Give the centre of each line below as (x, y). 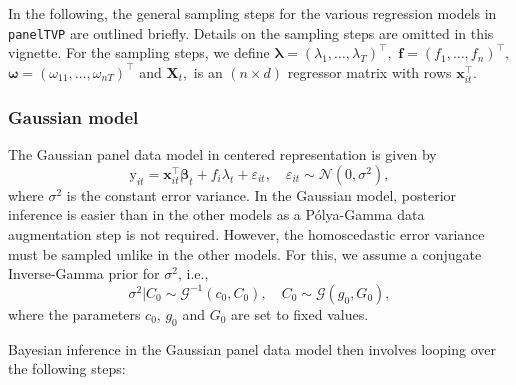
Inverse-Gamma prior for (84, 273)
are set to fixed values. (300, 313)
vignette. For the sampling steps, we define (139, 52)
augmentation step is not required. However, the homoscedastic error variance (246, 234)
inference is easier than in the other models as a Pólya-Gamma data (216, 214)
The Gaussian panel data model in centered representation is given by (222, 154)
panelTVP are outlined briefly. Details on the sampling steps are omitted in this (251, 32)
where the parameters (74, 313)
